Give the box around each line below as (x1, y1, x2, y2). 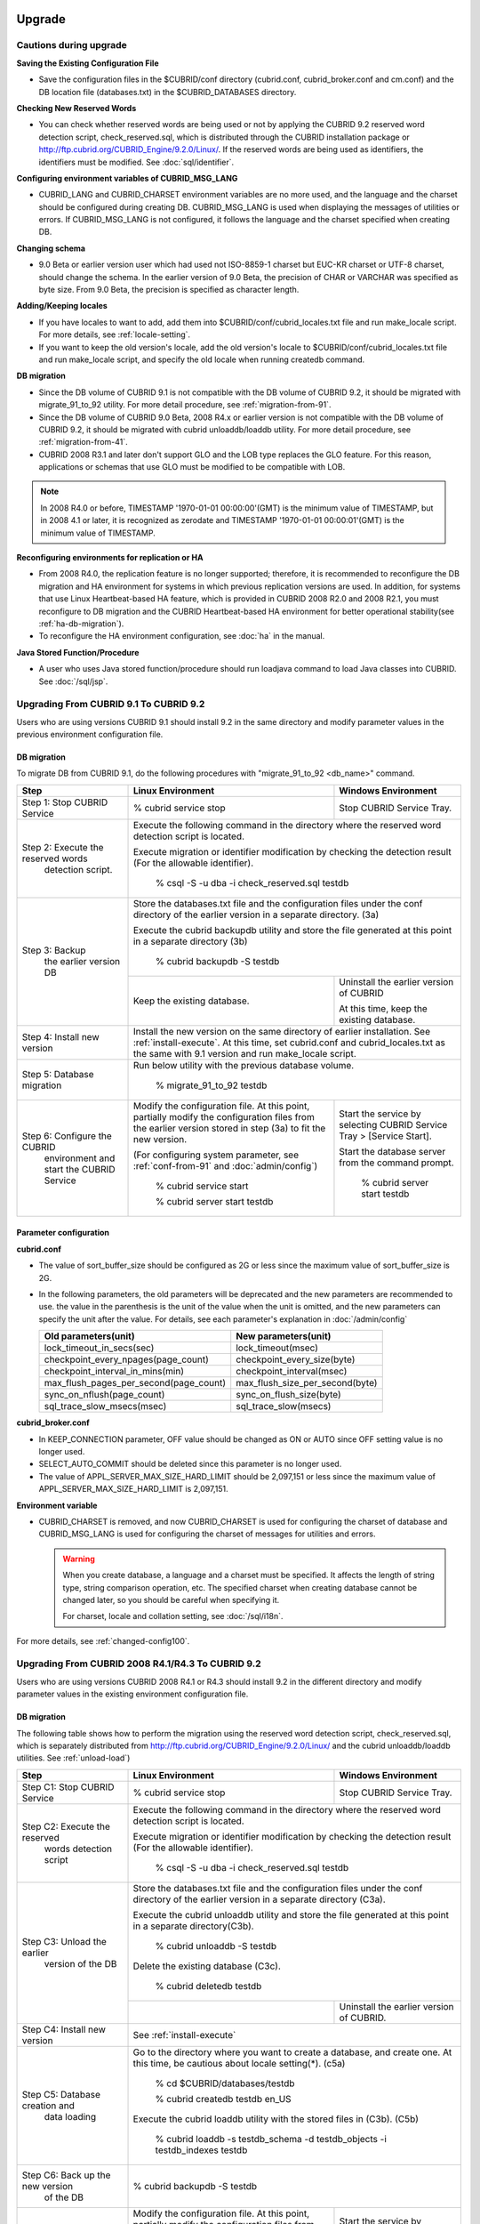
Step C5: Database (21, 2088, 101, 2100)
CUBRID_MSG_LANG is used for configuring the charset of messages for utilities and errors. (38, 1528, 376, 1539)
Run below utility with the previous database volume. (132, 1059, 355, 1071)
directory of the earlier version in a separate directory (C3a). (132, 1893, 386, 1906)
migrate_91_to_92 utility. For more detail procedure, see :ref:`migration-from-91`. (38, 399, 332, 410)
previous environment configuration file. (16, 729, 164, 740)
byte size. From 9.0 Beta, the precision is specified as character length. (38, 285, 300, 295)
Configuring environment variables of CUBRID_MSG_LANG (16, 173, 238, 183)
